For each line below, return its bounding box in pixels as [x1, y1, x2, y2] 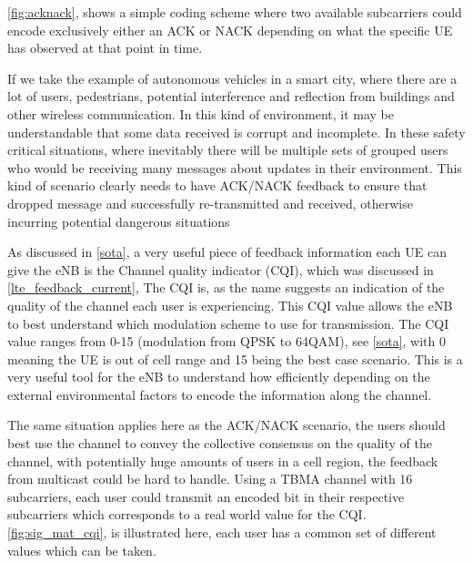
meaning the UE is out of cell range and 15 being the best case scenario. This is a [7, 349, 463, 368]
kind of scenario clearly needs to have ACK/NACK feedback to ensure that [7, 176, 428, 195]
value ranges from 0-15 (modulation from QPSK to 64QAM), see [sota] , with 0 [7, 332, 447, 351]
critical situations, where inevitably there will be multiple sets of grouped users [7, 140, 448, 159]
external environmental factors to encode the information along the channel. [7, 384, 432, 404]
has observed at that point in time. [7, 38, 203, 57]
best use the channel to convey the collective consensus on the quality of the [7, 434, 432, 453]
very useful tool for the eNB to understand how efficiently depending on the [7, 367, 430, 386]
